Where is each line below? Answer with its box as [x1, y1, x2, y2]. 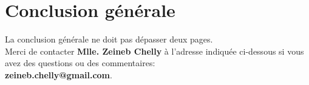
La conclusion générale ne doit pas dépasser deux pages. [5, 33, 213, 46]
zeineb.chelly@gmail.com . [5, 68, 112, 81]
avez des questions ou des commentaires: [5, 56, 155, 69]
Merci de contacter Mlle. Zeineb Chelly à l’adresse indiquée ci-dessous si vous [5, 44, 304, 57]
